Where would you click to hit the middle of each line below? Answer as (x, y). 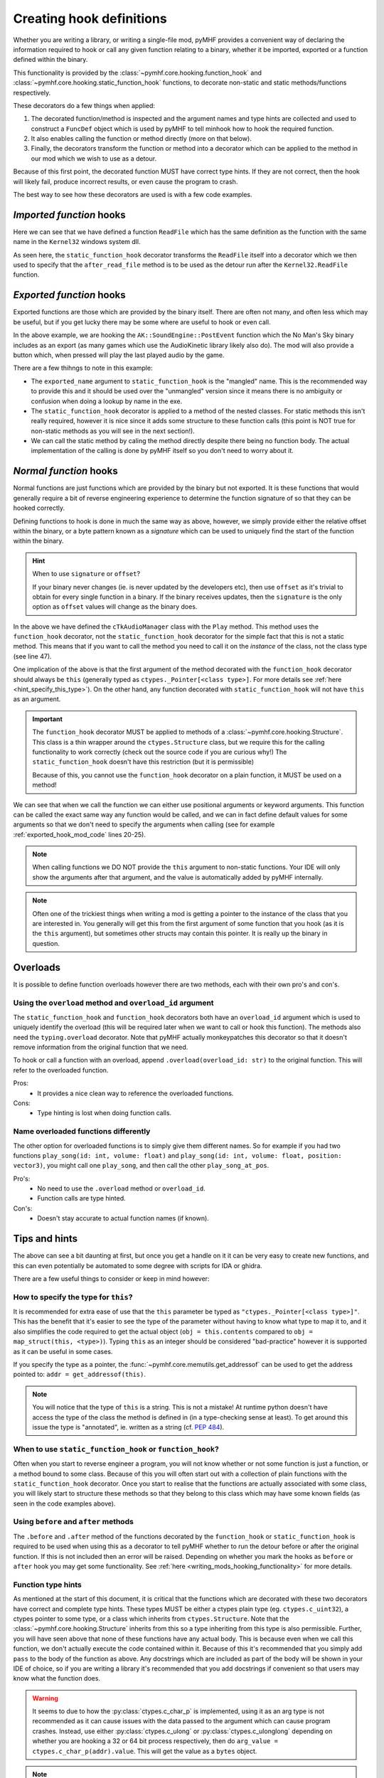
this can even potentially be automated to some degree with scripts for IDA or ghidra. (138, 1265)
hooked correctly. (39, 508)
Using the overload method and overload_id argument (113, 1003)
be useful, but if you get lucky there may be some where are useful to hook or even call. (142, 322)
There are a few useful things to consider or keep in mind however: (111, 1278)
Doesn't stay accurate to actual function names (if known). (123, 1218)
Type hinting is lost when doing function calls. (105, 1113)
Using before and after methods (74, 1522)
